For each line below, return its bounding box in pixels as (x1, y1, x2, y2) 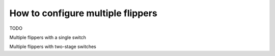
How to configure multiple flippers (9, 8, 157, 19)
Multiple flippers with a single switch (9, 34, 86, 40)
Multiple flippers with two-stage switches (9, 43, 96, 50)
